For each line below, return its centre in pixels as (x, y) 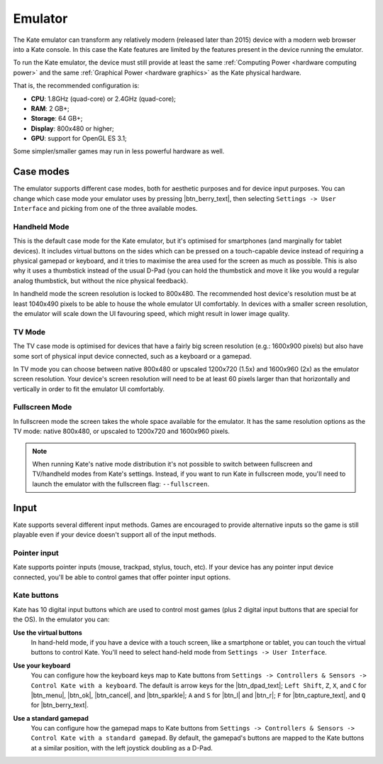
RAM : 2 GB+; (50, 108)
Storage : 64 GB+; (57, 119)
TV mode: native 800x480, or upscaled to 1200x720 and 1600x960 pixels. (122, 431)
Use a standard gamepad (51, 718)
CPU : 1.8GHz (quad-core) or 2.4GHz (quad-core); (104, 99)
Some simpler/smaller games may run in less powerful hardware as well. (119, 151)
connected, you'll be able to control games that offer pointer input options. (122, 577)
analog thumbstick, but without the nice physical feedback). (100, 280)
